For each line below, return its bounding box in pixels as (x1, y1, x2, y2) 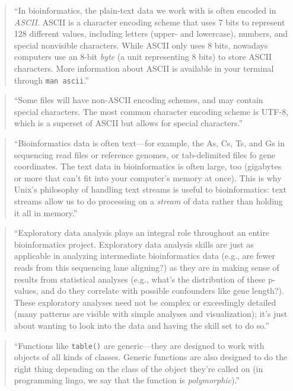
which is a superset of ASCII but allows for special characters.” (14, 117, 243, 129)
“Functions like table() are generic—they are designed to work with (14, 339, 265, 351)
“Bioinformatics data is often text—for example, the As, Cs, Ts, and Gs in (14, 137, 285, 149)
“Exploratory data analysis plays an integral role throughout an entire (14, 226, 269, 239)
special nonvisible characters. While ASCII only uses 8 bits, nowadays (14, 39, 268, 51)
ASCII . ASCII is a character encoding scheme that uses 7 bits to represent (14, 15, 285, 28)
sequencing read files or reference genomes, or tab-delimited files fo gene (14, 148, 276, 161)
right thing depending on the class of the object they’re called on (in (14, 362, 263, 374)
